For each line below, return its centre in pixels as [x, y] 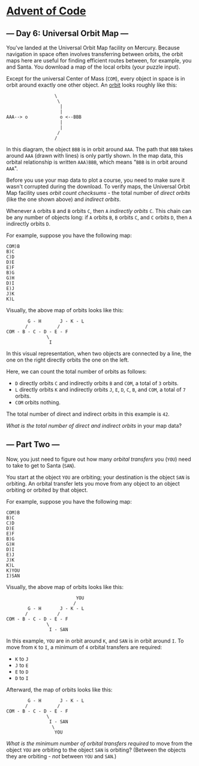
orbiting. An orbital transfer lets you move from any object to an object [93, 483]
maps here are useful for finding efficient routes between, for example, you [99, 60]
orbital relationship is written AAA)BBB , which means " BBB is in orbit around [97, 162]
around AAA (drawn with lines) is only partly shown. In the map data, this [95, 156]
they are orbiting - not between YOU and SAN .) [61, 756]
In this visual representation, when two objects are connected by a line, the [99, 354]
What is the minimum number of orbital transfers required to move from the [99, 743]
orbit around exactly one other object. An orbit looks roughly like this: [92, 85]
